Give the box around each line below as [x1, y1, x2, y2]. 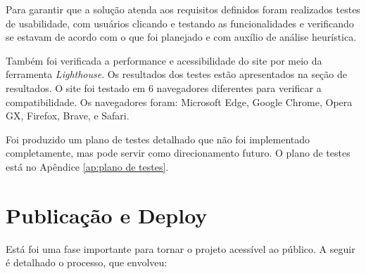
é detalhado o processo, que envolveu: [6, 255, 168, 270]
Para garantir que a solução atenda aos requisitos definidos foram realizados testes [6, 2, 360, 16]
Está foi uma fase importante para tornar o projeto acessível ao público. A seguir [6, 241, 355, 256]
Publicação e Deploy [6, 200, 208, 229]
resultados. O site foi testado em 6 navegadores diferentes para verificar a [6, 80, 322, 95]
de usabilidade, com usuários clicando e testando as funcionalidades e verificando [6, 15, 354, 30]
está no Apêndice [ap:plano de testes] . [6, 159, 169, 174]
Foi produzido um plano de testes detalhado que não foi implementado [6, 131, 310, 146]
